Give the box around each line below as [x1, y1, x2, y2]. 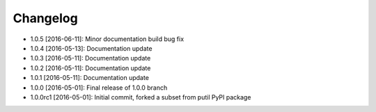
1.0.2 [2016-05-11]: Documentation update [30, 63, 151, 72]
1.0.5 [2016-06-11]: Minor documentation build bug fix [30, 35, 185, 43]
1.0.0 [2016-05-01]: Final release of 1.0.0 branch [30, 83, 168, 92]
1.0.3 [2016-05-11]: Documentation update [30, 54, 151, 63]
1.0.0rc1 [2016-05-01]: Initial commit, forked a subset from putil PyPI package [30, 93, 251, 101]
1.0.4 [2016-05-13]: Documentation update [30, 44, 152, 52]
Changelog [13, 10, 78, 26]
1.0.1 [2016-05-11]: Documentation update [30, 74, 150, 82]
